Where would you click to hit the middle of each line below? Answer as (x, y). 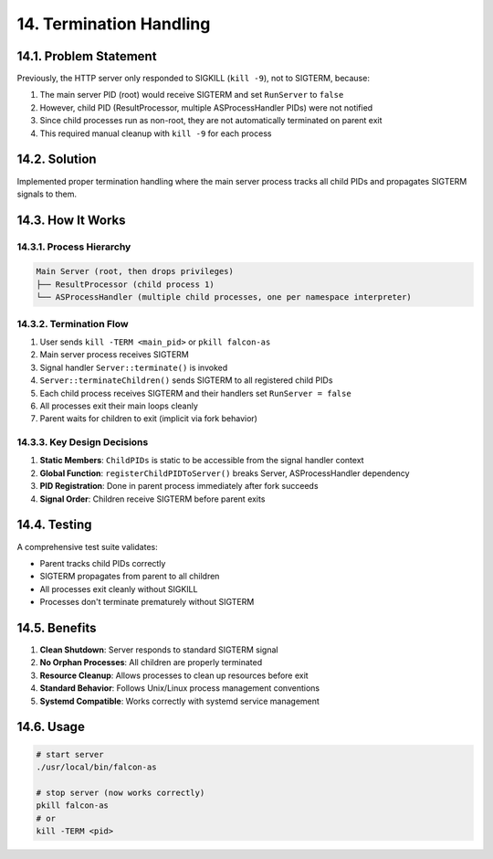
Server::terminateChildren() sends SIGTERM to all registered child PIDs (186, 380)
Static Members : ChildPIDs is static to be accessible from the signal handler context (202, 461)
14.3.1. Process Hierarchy (74, 247)
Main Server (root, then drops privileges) (135, 271)
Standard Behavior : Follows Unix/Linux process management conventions (179, 688)
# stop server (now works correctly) (121, 792)
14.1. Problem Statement (87, 56)
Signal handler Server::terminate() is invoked (134, 367)
